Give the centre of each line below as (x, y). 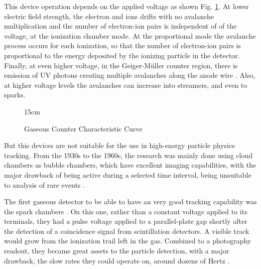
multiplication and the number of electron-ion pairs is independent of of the (120, 26)
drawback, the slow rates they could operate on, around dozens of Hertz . (117, 260)
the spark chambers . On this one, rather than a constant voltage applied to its (126, 211)
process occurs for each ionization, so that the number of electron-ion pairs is (123, 45)
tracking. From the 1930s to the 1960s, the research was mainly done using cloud (128, 155)
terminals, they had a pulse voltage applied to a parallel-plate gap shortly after (126, 221)
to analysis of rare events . (44, 184)
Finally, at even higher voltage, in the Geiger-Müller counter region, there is (121, 65)
